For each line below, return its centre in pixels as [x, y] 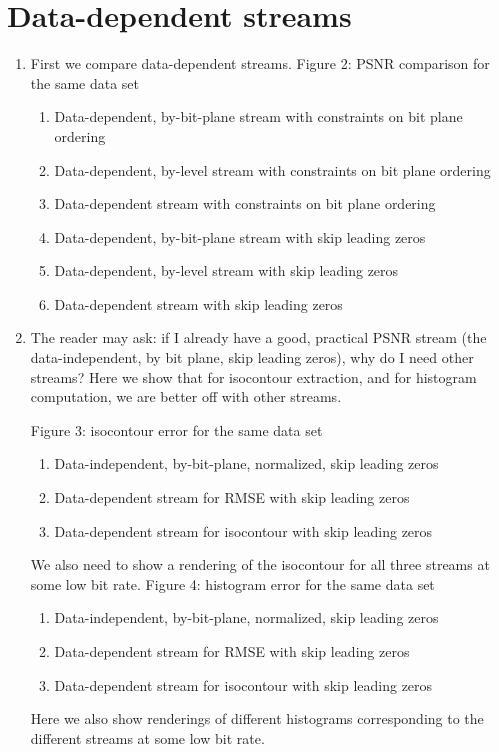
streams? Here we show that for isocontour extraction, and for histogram [253, 376]
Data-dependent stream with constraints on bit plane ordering [245, 203]
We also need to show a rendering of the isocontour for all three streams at [260, 564]
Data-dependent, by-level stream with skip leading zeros [226, 270]
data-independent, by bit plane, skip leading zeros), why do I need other [252, 357]
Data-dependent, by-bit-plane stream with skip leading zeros [240, 236]
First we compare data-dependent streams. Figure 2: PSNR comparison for [260, 63]
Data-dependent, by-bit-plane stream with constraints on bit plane [258, 116]
